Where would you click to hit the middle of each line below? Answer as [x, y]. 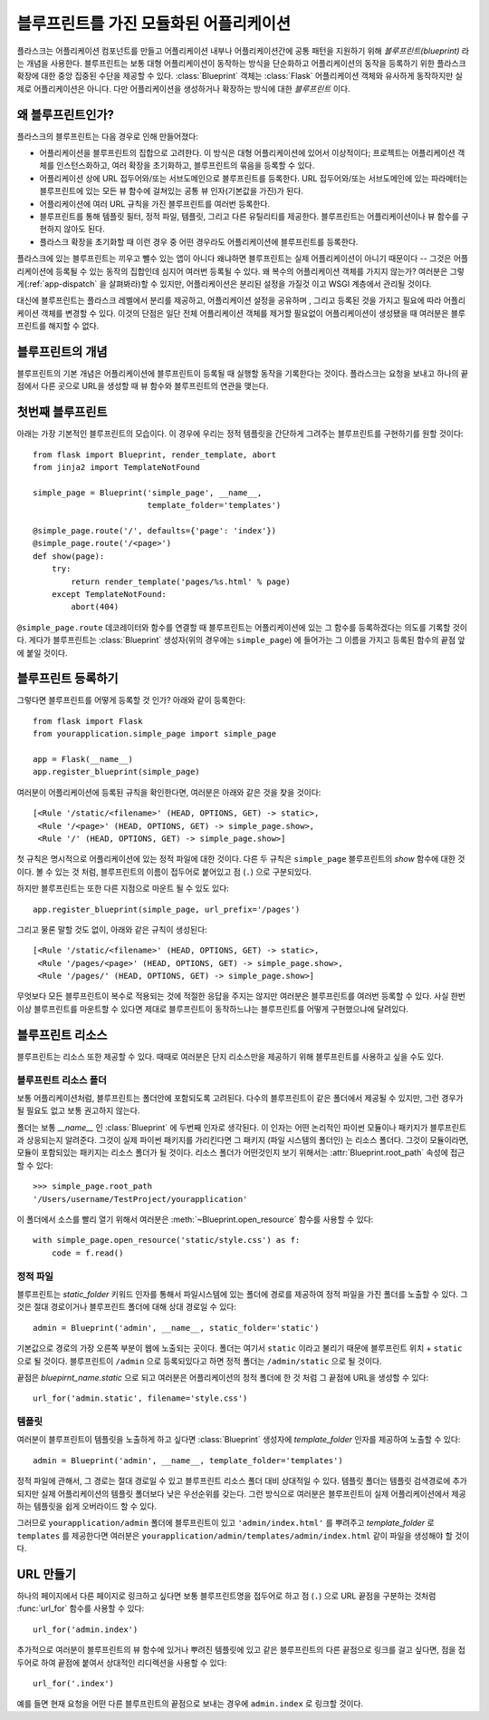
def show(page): [69, 556]
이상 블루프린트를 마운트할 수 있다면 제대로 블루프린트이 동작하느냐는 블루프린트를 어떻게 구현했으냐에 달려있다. [213, 1009]
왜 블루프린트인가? [66, 115]
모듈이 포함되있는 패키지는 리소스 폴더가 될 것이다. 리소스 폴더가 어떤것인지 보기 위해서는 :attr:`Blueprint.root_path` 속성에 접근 [241, 1153]
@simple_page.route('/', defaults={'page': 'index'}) [154, 531]
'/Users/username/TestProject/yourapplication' [140, 1199]
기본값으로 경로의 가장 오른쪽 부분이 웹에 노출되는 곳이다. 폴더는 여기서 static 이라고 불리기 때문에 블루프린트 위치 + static [240, 1348]
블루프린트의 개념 [62, 352]
